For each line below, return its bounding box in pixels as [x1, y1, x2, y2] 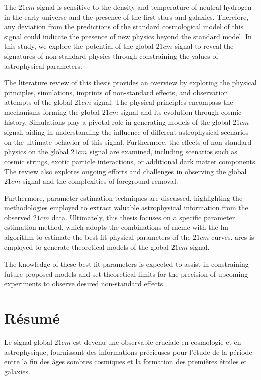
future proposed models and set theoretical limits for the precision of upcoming [4, 268, 248, 279]
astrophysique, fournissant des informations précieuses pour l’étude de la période [4, 346, 252, 357]
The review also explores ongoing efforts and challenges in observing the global [4, 166, 247, 176]
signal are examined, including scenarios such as [90, 146, 237, 157]
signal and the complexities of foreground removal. [23, 176, 178, 186]
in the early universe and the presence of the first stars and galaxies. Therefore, [4, 11, 249, 22]
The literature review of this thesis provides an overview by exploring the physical [4, 77, 257, 88]
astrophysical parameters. [4, 60, 82, 71]
